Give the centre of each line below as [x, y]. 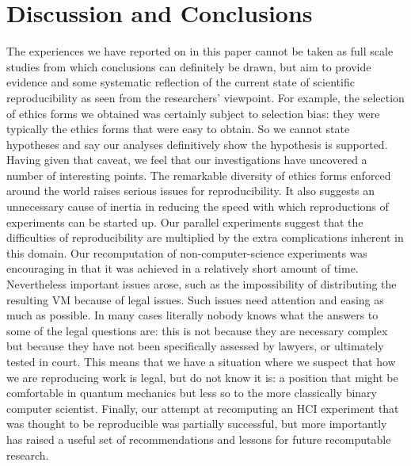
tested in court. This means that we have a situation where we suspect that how [201, 361]
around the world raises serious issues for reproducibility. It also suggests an [191, 191]
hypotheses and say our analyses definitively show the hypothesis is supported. [197, 144]
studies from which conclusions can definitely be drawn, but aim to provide [189, 66]
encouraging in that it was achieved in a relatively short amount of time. [183, 268]
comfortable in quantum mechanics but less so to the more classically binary [192, 393]
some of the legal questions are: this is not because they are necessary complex [197, 330]
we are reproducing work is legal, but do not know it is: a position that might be [202, 377]
